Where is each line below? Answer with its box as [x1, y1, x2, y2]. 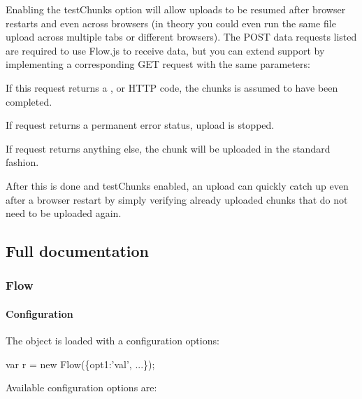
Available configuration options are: [6, 380, 157, 395]
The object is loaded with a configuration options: [6, 333, 219, 348]
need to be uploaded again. [6, 206, 122, 220]
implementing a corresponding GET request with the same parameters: [6, 57, 310, 71]
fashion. [6, 155, 39, 169]
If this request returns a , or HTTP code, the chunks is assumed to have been [6, 80, 338, 94]
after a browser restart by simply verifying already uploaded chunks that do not [6, 192, 348, 206]
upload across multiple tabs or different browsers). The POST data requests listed [6, 29, 357, 44]
